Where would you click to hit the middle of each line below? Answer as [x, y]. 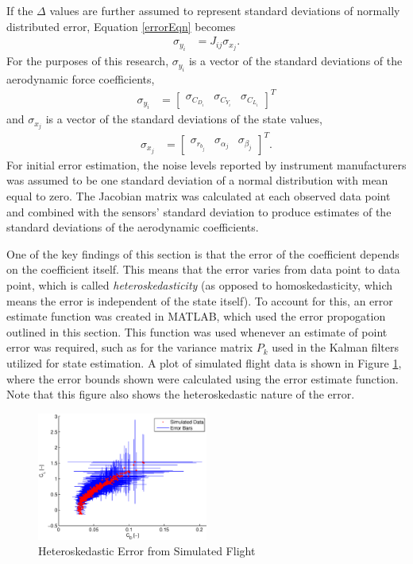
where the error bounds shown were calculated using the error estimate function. [203, 378]
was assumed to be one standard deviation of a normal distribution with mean [197, 180]
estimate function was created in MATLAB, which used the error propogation [196, 316]
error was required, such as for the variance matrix [130, 347]
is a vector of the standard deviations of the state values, [184, 119]
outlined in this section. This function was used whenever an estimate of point [197, 331]
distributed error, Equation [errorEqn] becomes [121, 26]
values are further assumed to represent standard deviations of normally [225, 10]
